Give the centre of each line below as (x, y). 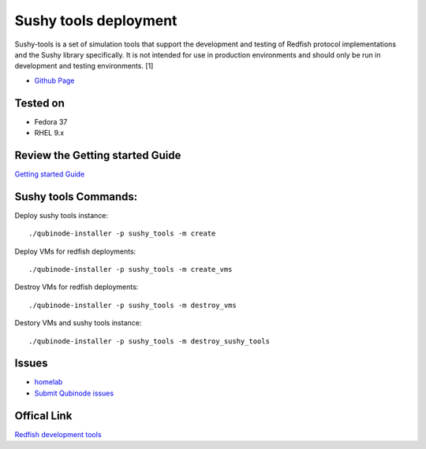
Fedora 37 (51, 121)
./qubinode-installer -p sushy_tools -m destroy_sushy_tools (149, 341)
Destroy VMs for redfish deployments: (77, 287)
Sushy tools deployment (96, 20)
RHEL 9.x (49, 133)
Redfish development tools (58, 434)
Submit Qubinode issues (74, 393)
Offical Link (43, 416)
